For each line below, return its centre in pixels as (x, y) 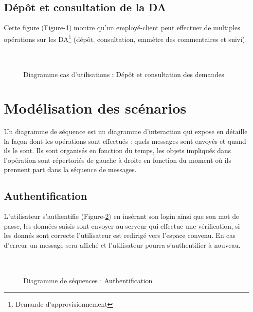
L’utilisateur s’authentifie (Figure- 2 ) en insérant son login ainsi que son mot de (122, 216)
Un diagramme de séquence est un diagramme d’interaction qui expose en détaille (126, 131)
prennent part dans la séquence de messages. (70, 169)
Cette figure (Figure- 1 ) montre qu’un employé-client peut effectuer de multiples (122, 28)
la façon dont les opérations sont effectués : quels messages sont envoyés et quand (125, 141)
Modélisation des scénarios (95, 108)
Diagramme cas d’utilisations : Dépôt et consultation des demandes (124, 74)
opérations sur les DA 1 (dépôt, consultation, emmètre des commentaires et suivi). (126, 38)
